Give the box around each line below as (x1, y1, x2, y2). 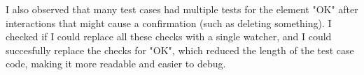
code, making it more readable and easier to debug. (6, 56, 226, 71)
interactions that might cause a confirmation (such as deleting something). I (6, 15, 332, 30)
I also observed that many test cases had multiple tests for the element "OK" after (6, 2, 358, 16)
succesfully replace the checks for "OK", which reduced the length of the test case (6, 42, 354, 57)
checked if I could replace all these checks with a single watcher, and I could (6, 29, 332, 44)
